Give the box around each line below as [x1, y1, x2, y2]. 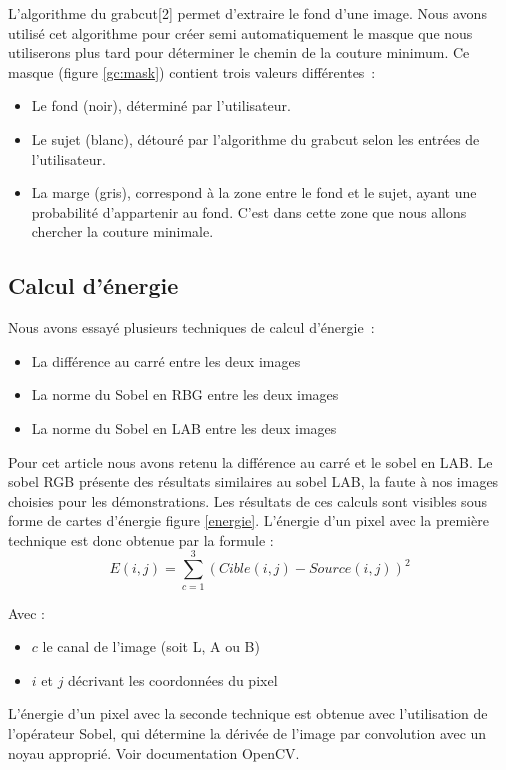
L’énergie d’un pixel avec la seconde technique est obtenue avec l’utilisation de [8, 703, 488, 724]
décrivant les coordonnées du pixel [68, 669, 278, 690]
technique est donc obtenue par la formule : [8, 529, 274, 550]
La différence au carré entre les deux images [31, 350, 301, 371]
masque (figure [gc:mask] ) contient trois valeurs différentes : [8, 61, 376, 82]
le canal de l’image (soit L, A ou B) [42, 636, 260, 657]
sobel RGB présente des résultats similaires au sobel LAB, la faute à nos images [8, 471, 499, 492]
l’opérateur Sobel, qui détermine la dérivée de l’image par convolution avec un [8, 722, 487, 743]
